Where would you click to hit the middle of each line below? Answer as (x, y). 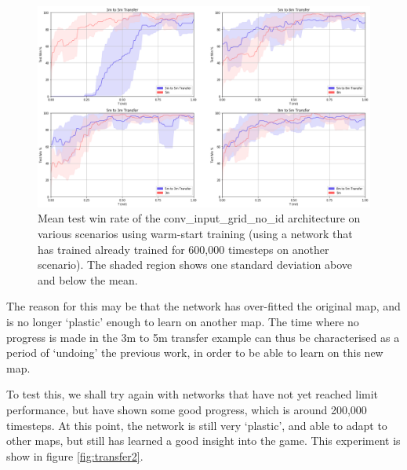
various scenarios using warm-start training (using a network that (195, 234)
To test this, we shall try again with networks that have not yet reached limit (193, 394)
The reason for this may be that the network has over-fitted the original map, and (203, 306)
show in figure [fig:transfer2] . (75, 455)
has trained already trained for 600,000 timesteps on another (184, 249)
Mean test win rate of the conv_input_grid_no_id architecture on (199, 218)
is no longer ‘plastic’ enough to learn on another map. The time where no (183, 322)
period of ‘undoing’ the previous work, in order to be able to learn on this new (195, 352)
